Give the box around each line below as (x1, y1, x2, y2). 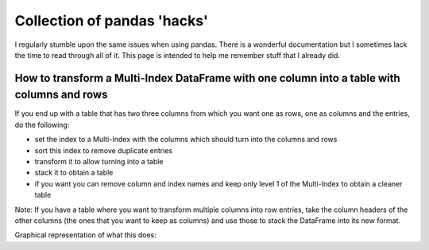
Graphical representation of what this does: (14, 230, 157, 240)
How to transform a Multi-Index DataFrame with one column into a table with (14, 71, 400, 85)
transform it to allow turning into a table (34, 157, 164, 166)
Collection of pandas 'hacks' (14, 12, 208, 29)
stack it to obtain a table (34, 167, 114, 178)
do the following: (14, 120, 70, 129)
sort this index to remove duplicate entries (34, 145, 173, 155)
